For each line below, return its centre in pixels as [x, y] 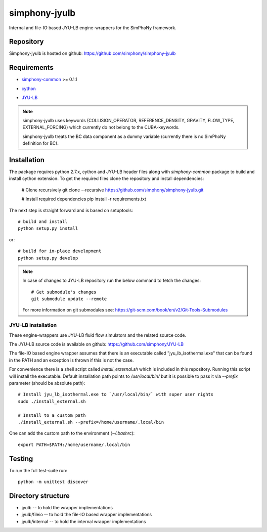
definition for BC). [41, 143]
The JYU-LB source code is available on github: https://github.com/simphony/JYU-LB [96, 344]
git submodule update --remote [69, 299]
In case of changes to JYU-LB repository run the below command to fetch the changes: [112, 281]
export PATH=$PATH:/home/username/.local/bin [74, 444]
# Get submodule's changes [64, 292]
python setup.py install [48, 228]
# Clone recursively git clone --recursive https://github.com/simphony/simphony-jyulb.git [112, 190]
